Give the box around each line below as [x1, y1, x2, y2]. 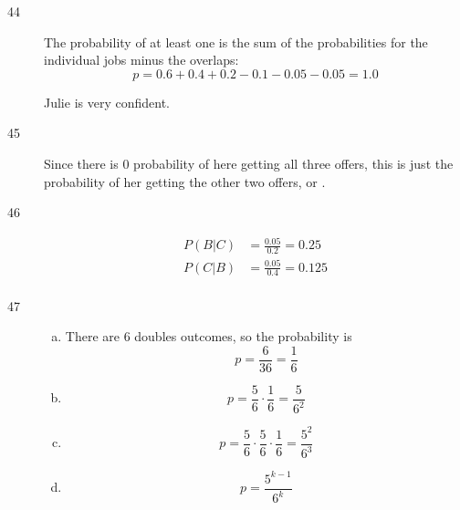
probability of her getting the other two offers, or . [44, 172, 326, 191]
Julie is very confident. [44, 92, 170, 111]
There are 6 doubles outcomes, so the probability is [65, 327, 352, 346]
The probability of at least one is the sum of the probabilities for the [44, 32, 428, 51]
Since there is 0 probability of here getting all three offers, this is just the [44, 153, 454, 172]
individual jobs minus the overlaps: [44, 50, 239, 69]
